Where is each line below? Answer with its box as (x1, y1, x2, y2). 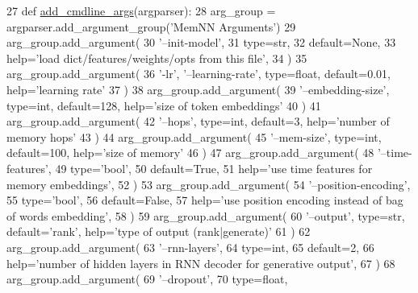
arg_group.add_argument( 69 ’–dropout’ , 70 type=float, (6, 270, 288, 287)
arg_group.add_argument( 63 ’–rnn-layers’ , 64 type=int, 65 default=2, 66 (6, 238, 374, 255)
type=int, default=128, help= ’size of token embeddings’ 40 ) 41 (6, 97, 321, 113)
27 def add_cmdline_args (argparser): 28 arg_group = (6, 2, 276, 19)
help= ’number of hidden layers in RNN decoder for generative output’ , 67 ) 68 (6, 254, 395, 271)
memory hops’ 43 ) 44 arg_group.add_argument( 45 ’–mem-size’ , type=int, (6, 128, 382, 145)
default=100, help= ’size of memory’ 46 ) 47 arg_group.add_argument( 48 (6, 144, 374, 161)
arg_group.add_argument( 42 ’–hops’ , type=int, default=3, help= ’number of (6, 113, 390, 130)
